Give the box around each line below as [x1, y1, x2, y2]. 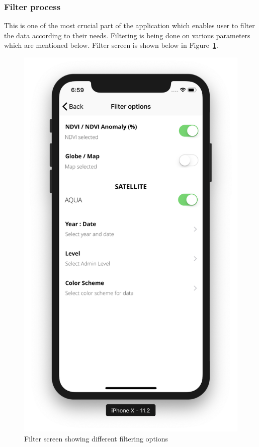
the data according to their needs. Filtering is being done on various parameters [4, 30, 250, 40]
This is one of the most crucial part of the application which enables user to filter [4, 20, 255, 31]
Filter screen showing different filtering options [24, 433, 168, 444]
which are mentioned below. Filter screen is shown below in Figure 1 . [4, 40, 218, 50]
